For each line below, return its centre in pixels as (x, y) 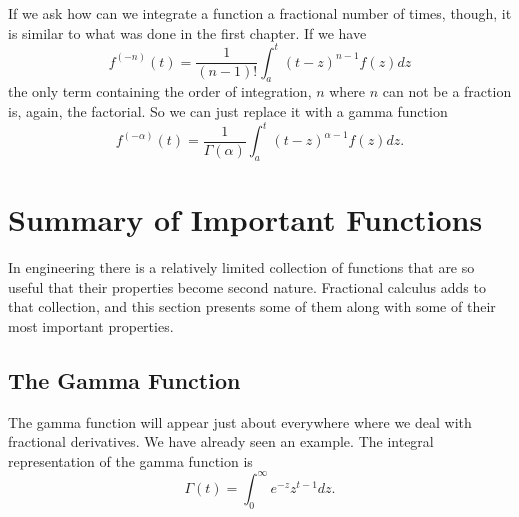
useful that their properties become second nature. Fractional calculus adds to (247, 286)
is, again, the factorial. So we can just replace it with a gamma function (228, 111)
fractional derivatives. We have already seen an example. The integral (221, 441)
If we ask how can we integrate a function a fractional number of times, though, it (260, 13)
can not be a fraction (447, 91)
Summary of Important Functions (245, 219)
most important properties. (91, 325)
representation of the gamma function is (130, 460)
